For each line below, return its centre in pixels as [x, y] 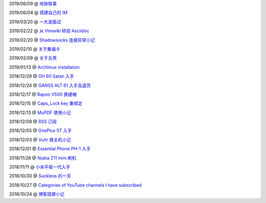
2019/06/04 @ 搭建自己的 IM [38, 13]
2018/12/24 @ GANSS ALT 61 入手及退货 [50, 85]
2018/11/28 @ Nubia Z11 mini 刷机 [43, 158]
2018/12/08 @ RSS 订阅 [33, 122]
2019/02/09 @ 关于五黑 [33, 58]
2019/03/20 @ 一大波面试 [35, 22]
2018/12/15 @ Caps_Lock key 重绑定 [46, 103]
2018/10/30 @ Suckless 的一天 [40, 176]
